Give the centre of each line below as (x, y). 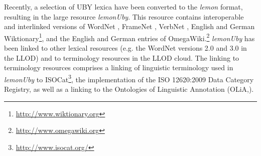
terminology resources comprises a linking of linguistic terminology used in (119, 67)
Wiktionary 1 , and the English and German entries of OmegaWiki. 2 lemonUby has (129, 37)
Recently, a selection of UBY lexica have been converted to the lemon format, (123, 7)
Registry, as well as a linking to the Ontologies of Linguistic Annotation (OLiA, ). (129, 89)
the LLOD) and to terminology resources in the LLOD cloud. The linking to (122, 57)
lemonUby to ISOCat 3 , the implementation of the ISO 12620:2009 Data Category (129, 78)
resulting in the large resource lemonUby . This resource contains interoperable (124, 16)
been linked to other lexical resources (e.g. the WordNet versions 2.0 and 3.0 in (125, 48)
